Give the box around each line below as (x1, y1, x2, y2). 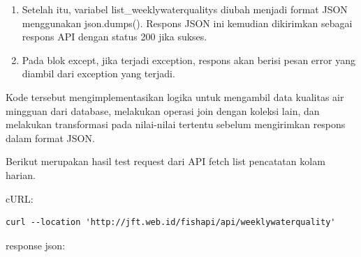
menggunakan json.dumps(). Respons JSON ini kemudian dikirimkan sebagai (22, 15, 353, 30)
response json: (6, 237, 66, 252)
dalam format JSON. (6, 130, 95, 145)
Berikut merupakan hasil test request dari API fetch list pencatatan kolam (6, 154, 325, 169)
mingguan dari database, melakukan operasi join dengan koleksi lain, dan (6, 103, 320, 118)
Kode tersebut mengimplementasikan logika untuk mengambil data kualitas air (6, 89, 344, 104)
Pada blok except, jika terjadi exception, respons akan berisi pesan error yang (22, 52, 355, 67)
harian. (6, 167, 36, 182)
